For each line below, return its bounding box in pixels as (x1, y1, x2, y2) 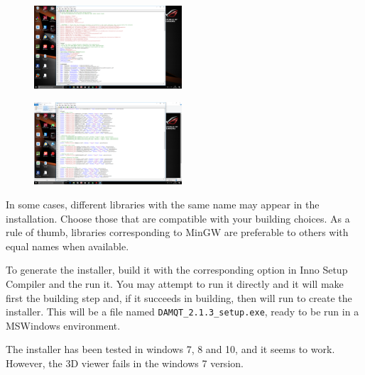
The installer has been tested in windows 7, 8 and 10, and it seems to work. (6, 342, 335, 357)
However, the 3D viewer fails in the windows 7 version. (6, 356, 244, 370)
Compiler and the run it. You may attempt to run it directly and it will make (6, 276, 344, 291)
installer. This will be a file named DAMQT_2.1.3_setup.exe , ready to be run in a (6, 304, 359, 319)
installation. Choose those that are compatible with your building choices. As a (6, 211, 350, 225)
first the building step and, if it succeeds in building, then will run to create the (6, 290, 352, 305)
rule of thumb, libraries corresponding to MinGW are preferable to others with (6, 225, 349, 240)
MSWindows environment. (6, 318, 121, 332)
